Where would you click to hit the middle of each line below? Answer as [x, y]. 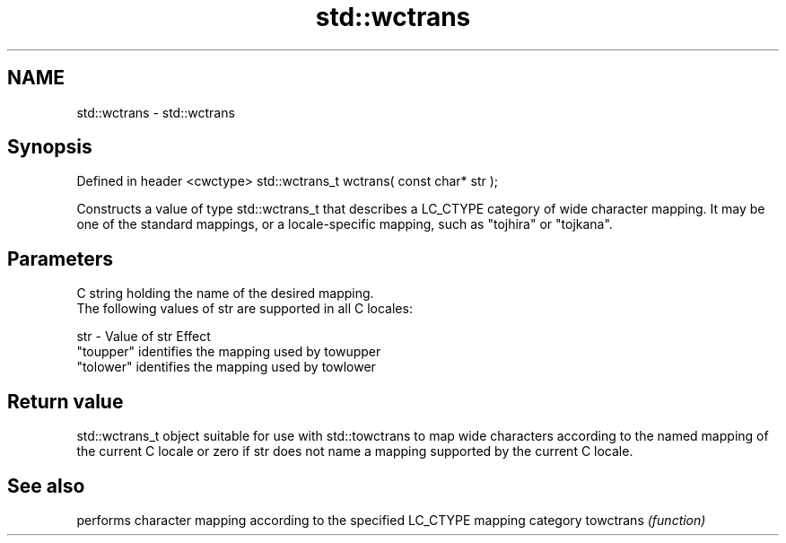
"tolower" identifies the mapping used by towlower [226, 367]
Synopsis [50, 147]
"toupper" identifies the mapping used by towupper [229, 352]
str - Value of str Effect [144, 337]
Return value [65, 401]
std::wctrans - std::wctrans [156, 112]
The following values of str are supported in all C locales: [245, 309]
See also [46, 486]
